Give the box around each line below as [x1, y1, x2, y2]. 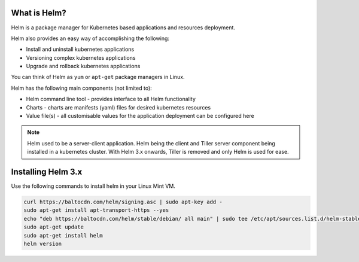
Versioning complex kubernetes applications [26, 54, 136, 61]
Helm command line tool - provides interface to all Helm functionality [26, 96, 196, 103]
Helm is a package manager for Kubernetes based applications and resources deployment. [11, 24, 236, 31]
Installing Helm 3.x [11, 167, 83, 177]
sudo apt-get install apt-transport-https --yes [23, 207, 169, 214]
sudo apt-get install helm [23, 232, 103, 239]
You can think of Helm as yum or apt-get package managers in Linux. [11, 74, 185, 81]
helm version [23, 240, 62, 248]
